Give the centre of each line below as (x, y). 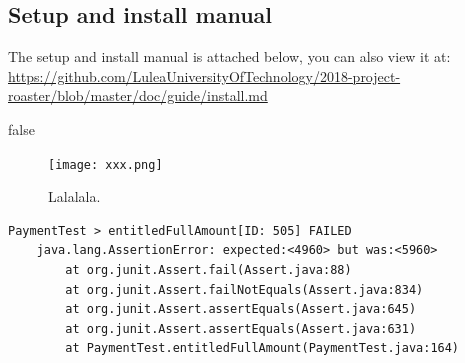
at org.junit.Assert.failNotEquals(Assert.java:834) (244, 289)
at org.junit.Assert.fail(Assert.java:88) (208, 270)
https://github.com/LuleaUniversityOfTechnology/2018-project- (204, 75)
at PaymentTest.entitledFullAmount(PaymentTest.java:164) (262, 348)
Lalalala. (74, 196)
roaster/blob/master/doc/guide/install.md (138, 95)
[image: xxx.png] (105, 164)
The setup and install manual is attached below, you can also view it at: (229, 56)
